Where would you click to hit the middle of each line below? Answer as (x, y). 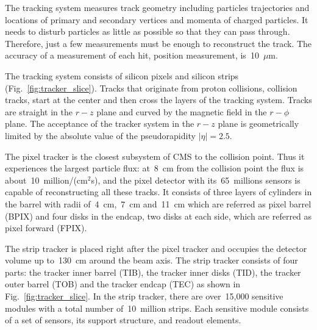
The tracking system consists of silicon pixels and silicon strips (122, 75)
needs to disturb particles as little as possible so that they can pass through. (148, 31)
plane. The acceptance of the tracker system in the (100, 124)
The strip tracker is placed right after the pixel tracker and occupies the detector (156, 248)
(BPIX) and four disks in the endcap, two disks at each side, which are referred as (158, 216)
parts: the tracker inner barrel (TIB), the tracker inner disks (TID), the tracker (153, 272)
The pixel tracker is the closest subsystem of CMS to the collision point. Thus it (155, 156)
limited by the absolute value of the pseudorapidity (100, 135)
